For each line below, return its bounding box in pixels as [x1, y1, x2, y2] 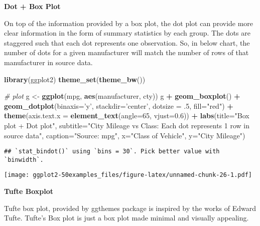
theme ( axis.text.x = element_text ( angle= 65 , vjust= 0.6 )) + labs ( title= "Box [4, 110, 249, 121]
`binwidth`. [4, 156, 44, 163]
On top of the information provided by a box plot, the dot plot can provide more [4, 18, 253, 28]
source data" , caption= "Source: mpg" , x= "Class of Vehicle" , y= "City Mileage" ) [4, 130, 245, 140]
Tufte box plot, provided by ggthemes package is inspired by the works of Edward [4, 202, 256, 213]
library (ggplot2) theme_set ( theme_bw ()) [4, 74, 146, 84]
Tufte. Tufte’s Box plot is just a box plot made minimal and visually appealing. [4, 212, 249, 223]
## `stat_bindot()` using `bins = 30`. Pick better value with [4, 148, 220, 155]
